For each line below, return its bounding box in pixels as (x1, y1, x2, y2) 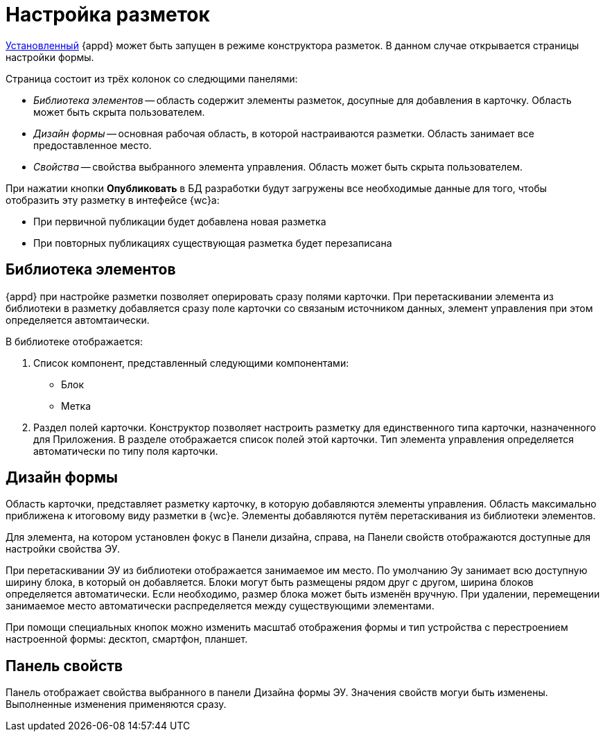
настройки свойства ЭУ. (6, 543, 121, 555)
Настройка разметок (6, 3, 210, 26)
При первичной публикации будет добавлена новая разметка (33, 215, 326, 227)
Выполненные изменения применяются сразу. (6, 698, 227, 711)
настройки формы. (6, 51, 94, 63)
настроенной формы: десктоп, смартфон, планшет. (6, 633, 248, 645)
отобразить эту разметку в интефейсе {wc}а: (6, 193, 220, 206)
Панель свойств (6, 657, 123, 675)
